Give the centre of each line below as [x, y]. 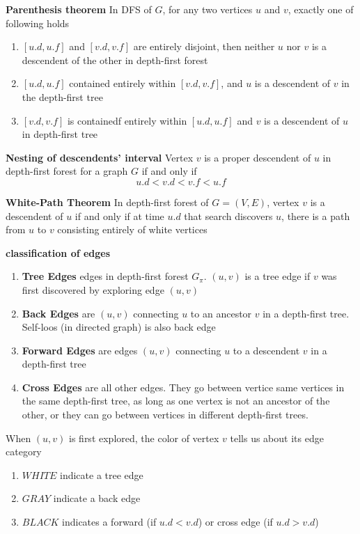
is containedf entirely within [127, 120]
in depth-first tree [60, 134]
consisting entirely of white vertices [132, 229]
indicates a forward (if [109, 522]
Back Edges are [58, 313]
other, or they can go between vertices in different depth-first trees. [165, 415]
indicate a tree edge [102, 474]
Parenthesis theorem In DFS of [79, 9]
